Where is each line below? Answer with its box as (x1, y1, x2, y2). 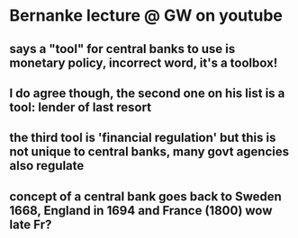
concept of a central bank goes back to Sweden (9, 189, 282, 204)
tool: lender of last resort (9, 100, 151, 115)
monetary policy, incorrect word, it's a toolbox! (9, 55, 278, 70)
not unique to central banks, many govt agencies (9, 145, 290, 160)
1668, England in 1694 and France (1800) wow (9, 203, 273, 218)
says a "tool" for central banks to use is (9, 41, 236, 57)
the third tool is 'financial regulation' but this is (9, 130, 276, 145)
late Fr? (9, 216, 52, 232)
